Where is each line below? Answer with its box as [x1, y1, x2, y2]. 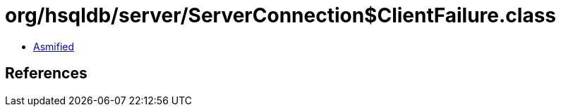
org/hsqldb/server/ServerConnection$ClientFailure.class [5, 3, 557, 27]
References [5, 64, 88, 83]
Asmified [33, 40, 75, 52]
